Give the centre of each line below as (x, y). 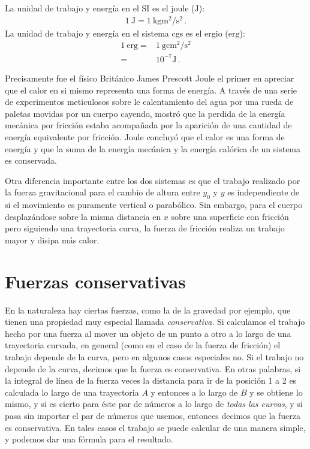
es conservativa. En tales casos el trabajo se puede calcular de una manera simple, (155, 427)
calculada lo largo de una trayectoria (72, 392)
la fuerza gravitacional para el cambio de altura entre (103, 192)
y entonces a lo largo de (194, 392)
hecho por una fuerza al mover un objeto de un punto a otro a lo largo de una (148, 333)
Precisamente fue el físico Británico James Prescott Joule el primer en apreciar (150, 78)
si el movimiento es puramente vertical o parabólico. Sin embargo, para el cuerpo (154, 205)
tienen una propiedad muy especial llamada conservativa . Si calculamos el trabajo (155, 322)
